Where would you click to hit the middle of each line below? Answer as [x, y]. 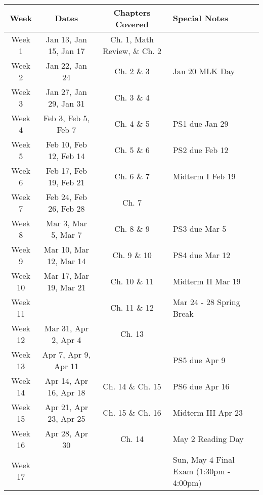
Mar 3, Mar [66, 223]
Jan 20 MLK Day [204, 71]
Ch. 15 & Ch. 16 [132, 413]
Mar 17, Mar [66, 275]
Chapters [132, 12]
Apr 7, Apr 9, [66, 354]
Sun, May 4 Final [204, 459]
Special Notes [200, 18]
